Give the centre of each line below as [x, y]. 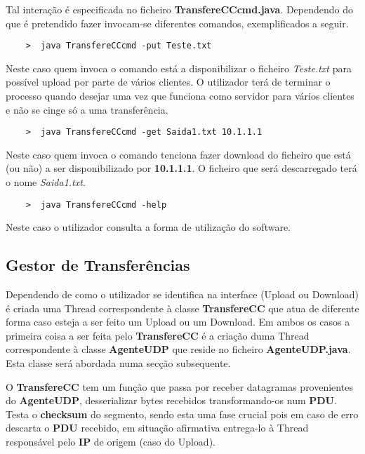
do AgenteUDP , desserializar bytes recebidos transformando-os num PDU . [171, 400]
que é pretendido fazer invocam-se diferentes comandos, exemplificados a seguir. [177, 23]
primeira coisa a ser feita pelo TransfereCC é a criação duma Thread [158, 335]
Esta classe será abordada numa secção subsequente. [118, 363]
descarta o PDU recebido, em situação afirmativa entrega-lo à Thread [157, 428]
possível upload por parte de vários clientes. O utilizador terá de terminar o [168, 82]
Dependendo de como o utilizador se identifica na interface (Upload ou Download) [182, 294]
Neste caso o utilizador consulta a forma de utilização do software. [148, 227]
